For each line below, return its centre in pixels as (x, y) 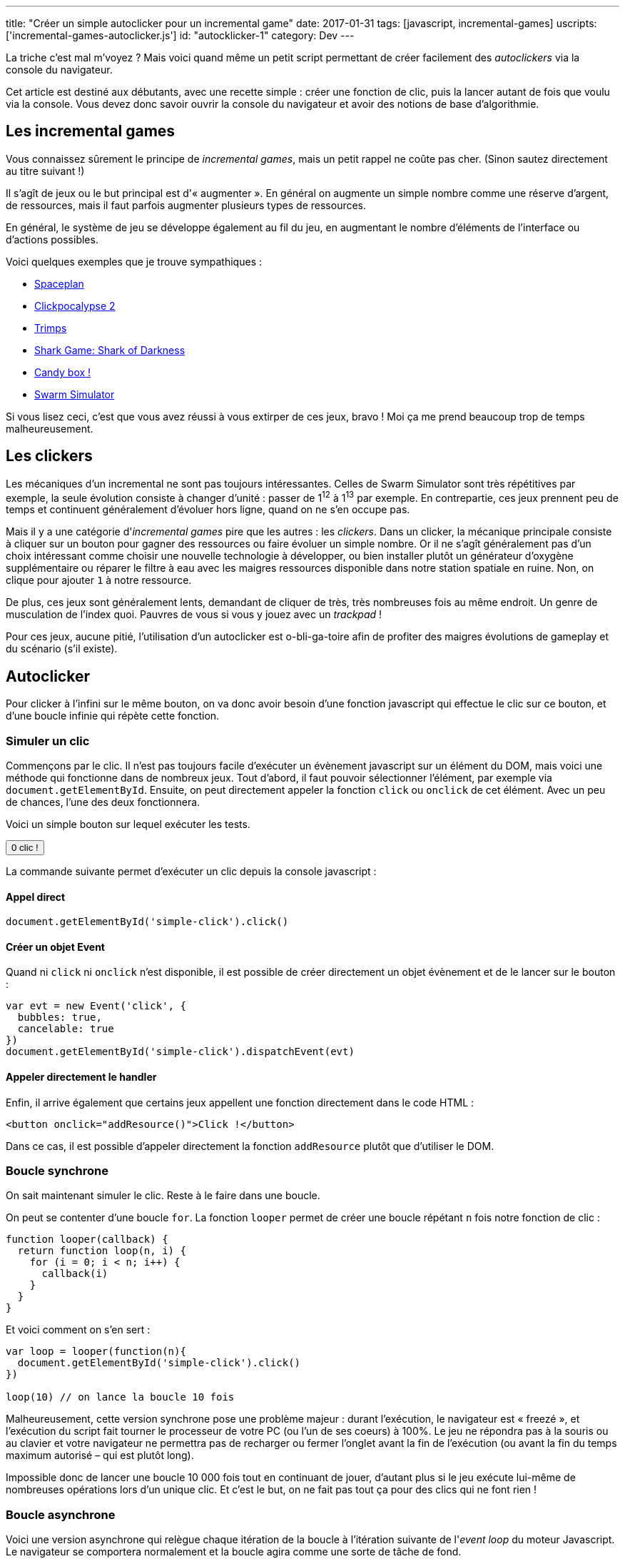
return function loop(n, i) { (102, 1251)
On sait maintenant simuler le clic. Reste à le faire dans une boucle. (163, 1196)
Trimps (51, 328)
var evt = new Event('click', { (96, 1006)
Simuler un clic (48, 741)
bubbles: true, (60, 1018)
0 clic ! (25, 847)
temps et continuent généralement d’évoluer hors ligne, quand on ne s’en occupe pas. (208, 510)
